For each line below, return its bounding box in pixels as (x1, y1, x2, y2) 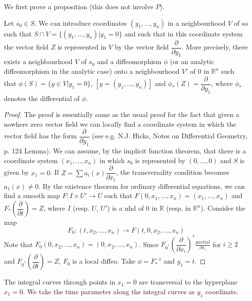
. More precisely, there (182, 42, 248, 52)
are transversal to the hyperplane (139, 277, 237, 287)
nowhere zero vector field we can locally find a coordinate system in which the (4, 118, 236, 129)
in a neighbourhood (168, 17, 226, 28)
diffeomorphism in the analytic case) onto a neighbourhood (4, 66, 180, 76)
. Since (139, 239, 159, 249)
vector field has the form (4, 131, 77, 141)
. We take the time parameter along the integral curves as (23, 286, 195, 296)
